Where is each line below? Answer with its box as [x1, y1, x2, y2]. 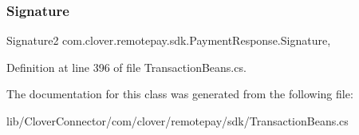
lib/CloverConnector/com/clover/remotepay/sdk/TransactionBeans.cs [6, 113, 349, 129]
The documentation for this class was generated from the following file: [6, 85, 353, 102]
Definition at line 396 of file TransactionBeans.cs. [6, 58, 247, 75]
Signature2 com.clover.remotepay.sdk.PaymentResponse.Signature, [6, 32, 331, 49]
